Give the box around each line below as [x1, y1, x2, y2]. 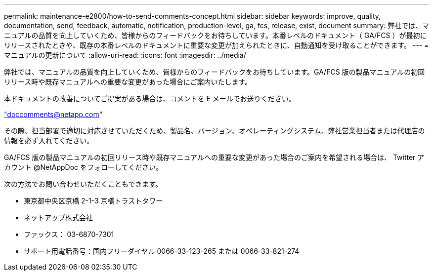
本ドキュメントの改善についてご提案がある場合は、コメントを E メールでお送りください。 [4, 94, 296, 103]
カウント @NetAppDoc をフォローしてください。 [4, 163, 163, 171]
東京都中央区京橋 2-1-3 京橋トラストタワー [24, 196, 163, 205]
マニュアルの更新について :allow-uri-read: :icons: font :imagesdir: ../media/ [4, 51, 246, 59]
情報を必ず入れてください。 [4, 136, 94, 145]
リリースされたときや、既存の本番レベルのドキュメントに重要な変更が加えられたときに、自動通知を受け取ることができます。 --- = [4, 41, 429, 49]
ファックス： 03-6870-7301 [24, 230, 114, 238]
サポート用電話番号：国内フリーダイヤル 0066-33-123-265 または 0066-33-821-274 [24, 247, 300, 255]
